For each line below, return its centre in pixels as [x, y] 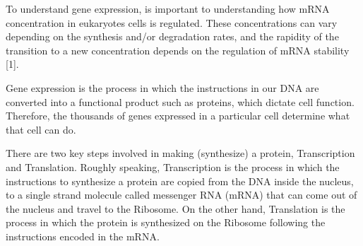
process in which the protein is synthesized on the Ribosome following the [166, 222]
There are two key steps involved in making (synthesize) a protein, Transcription [180, 153]
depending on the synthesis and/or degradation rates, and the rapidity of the [172, 36]
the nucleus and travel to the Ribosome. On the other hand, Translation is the [175, 208]
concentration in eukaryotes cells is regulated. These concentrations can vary [172, 22]
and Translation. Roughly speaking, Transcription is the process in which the [173, 166]
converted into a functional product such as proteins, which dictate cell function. [180, 101]
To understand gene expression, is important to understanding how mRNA [168, 8]
